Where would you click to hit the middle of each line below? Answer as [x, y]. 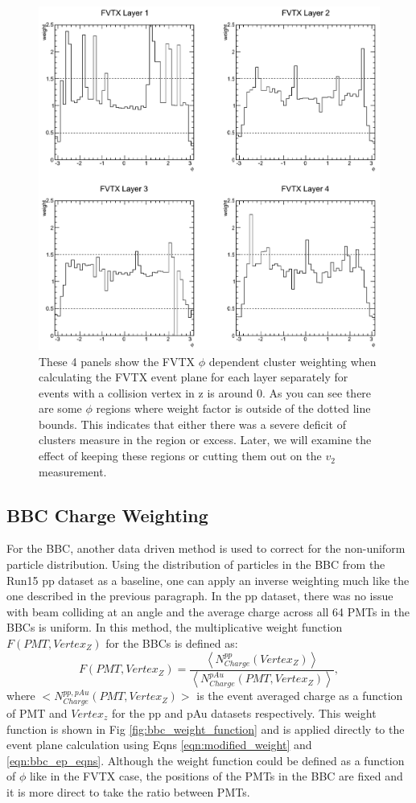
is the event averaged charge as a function [300, 696]
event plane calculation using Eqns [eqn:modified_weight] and [159, 745]
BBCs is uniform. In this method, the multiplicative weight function [175, 627]
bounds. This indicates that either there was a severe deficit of [192, 424]
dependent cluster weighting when [292, 361]
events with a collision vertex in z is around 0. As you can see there [205, 392]
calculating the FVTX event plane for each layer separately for [194, 377]
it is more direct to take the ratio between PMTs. [128, 791]
